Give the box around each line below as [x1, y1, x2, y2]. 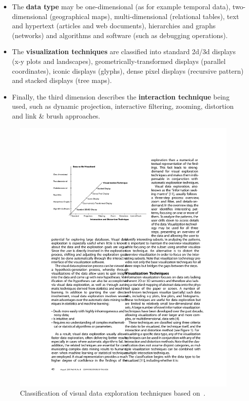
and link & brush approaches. [12, 110, 100, 120]
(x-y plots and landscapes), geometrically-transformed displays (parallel [12, 56, 226, 66]
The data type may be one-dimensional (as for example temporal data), [12, 1, 230, 11]
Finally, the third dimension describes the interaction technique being [12, 91, 230, 101]
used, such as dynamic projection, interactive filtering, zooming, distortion [12, 101, 234, 111]
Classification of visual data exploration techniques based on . [20, 388, 206, 398]
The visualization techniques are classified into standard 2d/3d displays [12, 46, 236, 57]
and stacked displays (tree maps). [12, 75, 112, 85]
